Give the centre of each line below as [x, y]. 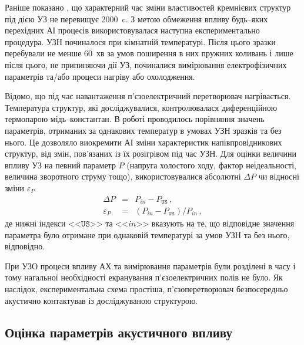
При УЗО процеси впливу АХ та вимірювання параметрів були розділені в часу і [150, 265]
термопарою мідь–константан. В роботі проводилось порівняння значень [135, 119]
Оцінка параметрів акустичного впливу [118, 332]
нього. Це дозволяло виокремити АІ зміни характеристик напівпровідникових [143, 142]
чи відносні [279, 176]
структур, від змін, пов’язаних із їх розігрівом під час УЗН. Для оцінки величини [151, 153]
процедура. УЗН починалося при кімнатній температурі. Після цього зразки [140, 41]
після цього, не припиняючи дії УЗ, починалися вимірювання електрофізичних [146, 64]
